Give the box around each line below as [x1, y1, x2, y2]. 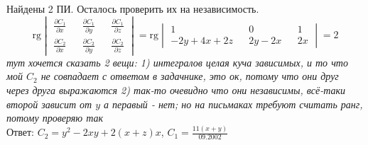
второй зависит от [6, 96, 92, 111]
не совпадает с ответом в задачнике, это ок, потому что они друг [40, 69, 339, 83]
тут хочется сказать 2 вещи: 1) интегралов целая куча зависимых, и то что [6, 54, 348, 69]
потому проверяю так [6, 110, 104, 125]
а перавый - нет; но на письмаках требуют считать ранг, [104, 96, 363, 111]
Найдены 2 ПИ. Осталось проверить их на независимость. [6, 1, 259, 16]
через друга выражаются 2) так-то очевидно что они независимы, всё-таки [6, 83, 345, 98]
